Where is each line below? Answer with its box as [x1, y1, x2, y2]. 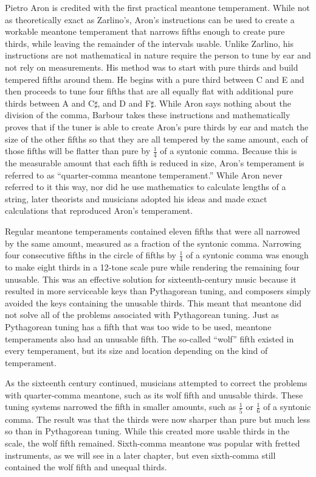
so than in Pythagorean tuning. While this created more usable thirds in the [5, 425, 290, 437]
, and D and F [97, 96, 151, 109]
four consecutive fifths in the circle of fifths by [5, 249, 176, 261]
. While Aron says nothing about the [154, 96, 291, 109]
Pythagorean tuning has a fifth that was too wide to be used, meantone [5, 320, 272, 333]
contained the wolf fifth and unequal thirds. [5, 461, 167, 473]
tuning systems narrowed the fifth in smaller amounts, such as [5, 400, 236, 413]
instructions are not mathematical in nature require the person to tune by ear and [5, 49, 311, 62]
